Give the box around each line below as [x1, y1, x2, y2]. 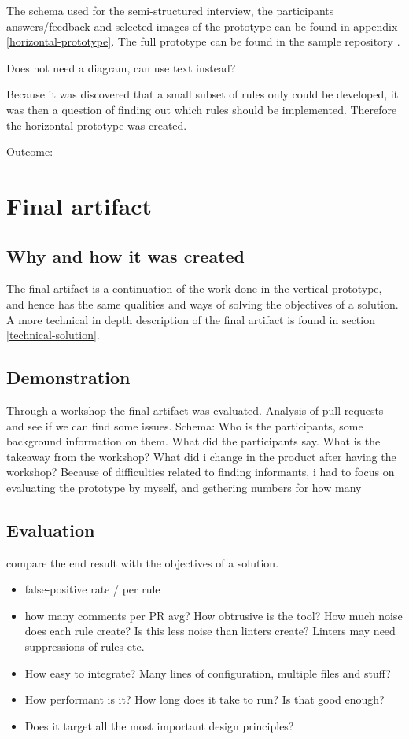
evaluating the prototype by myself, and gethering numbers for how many [6, 479, 362, 495]
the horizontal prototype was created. [6, 116, 187, 133]
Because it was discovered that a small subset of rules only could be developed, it [6, 86, 399, 102]
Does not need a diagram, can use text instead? [6, 59, 236, 76]
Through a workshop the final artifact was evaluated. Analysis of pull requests [6, 401, 384, 418]
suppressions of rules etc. [24, 638, 145, 655]
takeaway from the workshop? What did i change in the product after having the [6, 448, 396, 464]
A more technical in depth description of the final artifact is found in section [6, 311, 375, 327]
